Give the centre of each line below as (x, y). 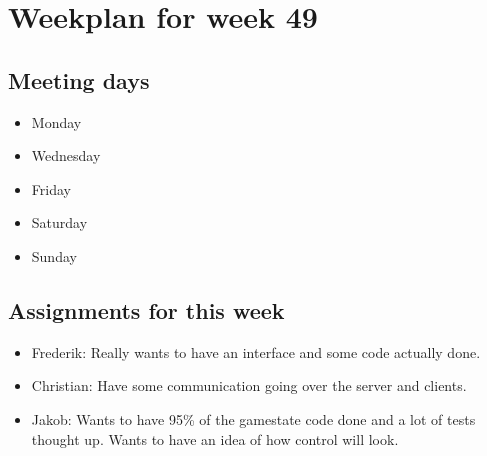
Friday (51, 188)
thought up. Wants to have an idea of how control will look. (215, 438)
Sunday (54, 255)
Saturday (59, 222)
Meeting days (79, 79)
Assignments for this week (146, 309)
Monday (56, 121)
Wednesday (66, 155)
